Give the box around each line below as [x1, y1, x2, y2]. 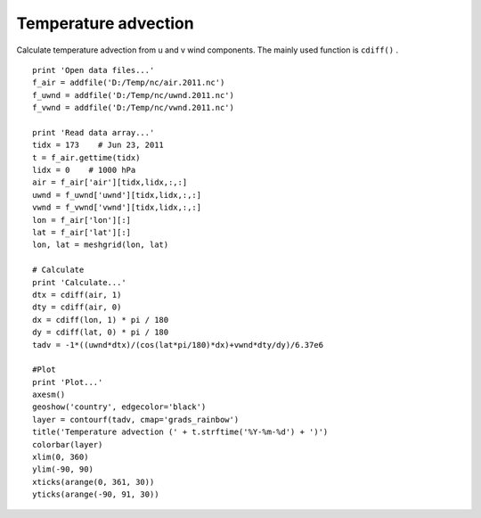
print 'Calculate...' [32, 277, 126, 287]
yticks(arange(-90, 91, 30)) [32, 489, 159, 499]
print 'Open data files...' [32, 65, 155, 75]
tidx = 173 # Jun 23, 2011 [32, 140, 165, 151]
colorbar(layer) [32, 440, 103, 449]
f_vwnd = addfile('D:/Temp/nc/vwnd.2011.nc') [32, 103, 235, 113]
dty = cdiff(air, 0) [32, 302, 122, 312]
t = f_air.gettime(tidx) [32, 152, 141, 162]
